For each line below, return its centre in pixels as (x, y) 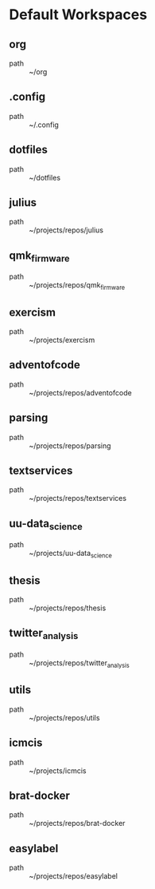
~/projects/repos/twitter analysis (79, 664)
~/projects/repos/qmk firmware (77, 286)
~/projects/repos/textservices (77, 498)
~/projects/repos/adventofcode (80, 392)
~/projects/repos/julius (66, 230)
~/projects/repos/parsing (70, 446)
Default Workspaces (78, 15)
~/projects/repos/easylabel (74, 876)
